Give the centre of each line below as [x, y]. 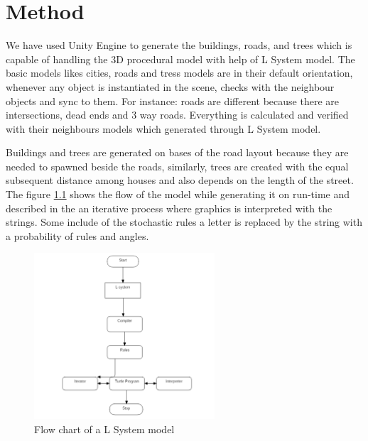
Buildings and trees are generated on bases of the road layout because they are [177, 152]
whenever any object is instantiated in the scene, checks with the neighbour [170, 86]
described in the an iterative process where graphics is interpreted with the [169, 208]
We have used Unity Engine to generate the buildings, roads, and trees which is [179, 45]
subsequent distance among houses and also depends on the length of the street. [180, 180]
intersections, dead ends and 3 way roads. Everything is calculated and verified [177, 115]
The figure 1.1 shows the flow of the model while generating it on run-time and [178, 194]
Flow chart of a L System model [104, 429]
